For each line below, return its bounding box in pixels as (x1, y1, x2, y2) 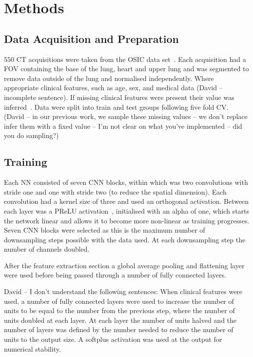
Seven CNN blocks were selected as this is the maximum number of (4, 225, 205, 235)
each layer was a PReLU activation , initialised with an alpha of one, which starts (4, 205, 250, 216)
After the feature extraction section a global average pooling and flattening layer (4, 260, 245, 270)
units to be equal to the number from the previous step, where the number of (4, 305, 235, 316)
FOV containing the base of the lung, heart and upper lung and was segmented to (4, 63, 249, 74)
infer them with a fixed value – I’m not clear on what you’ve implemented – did (4, 120, 242, 131)
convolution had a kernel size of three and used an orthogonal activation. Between (4, 196, 249, 206)
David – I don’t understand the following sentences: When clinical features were (4, 286, 243, 297)
